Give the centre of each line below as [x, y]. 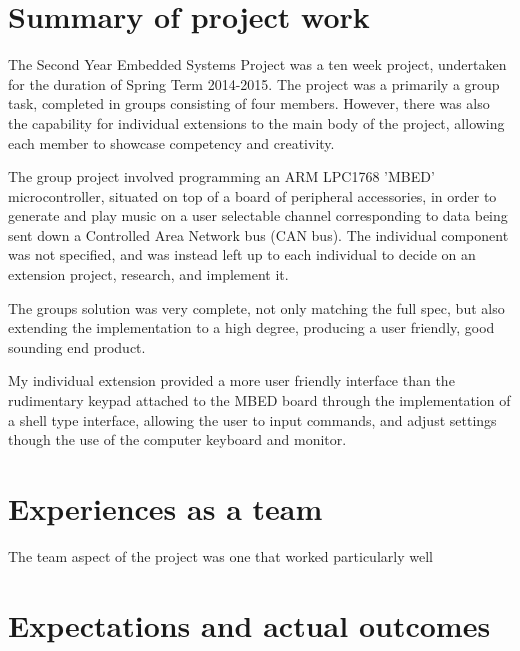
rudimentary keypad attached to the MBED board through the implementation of [259, 400]
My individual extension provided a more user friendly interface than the [231, 380]
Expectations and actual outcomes [249, 624]
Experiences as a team [165, 508]
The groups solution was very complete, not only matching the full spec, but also [256, 307]
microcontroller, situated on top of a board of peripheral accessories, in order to [252, 195]
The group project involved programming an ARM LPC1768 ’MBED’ [221, 176]
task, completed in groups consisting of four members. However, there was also [249, 103]
